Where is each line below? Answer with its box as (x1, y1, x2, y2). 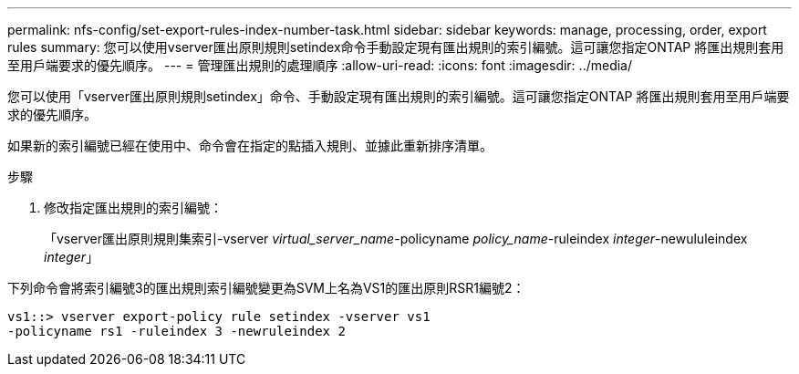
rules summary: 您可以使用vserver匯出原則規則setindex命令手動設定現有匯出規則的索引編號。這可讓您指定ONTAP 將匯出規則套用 (7, 39, 784, 55)
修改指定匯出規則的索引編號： (44, 200, 223, 215)
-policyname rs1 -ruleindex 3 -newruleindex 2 (7, 324, 346, 338)
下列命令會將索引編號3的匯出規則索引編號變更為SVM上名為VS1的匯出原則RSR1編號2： (7, 280, 525, 296)
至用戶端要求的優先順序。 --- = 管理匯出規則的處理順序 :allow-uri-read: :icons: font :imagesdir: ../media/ (7, 57, 633, 73)
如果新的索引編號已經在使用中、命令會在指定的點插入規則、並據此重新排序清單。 (7, 138, 493, 153)
